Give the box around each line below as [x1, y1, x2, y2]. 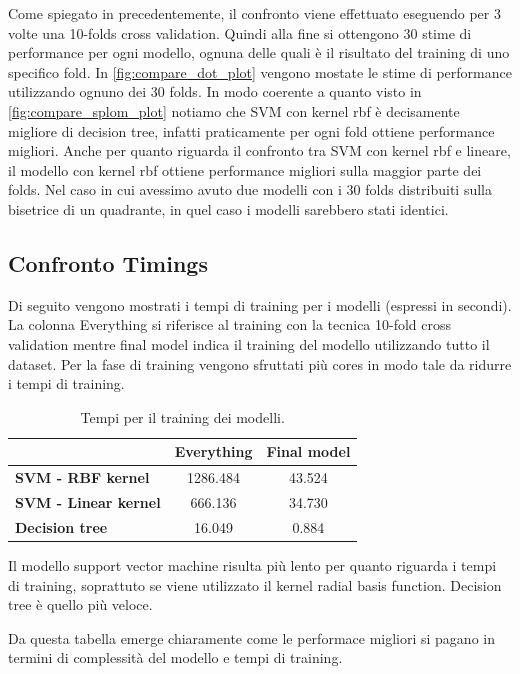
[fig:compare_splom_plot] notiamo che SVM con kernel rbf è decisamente [8, 100, 460, 121]
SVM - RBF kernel [15, 467, 150, 488]
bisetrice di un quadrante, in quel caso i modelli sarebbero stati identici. [8, 198, 449, 219]
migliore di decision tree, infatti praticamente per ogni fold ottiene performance [8, 120, 495, 141]
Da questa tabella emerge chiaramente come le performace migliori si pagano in [8, 627, 495, 648]
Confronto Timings [8, 247, 208, 278]
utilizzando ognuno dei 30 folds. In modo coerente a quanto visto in [8, 81, 422, 102]
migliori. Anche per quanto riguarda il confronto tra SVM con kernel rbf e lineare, [8, 140, 511, 161]
